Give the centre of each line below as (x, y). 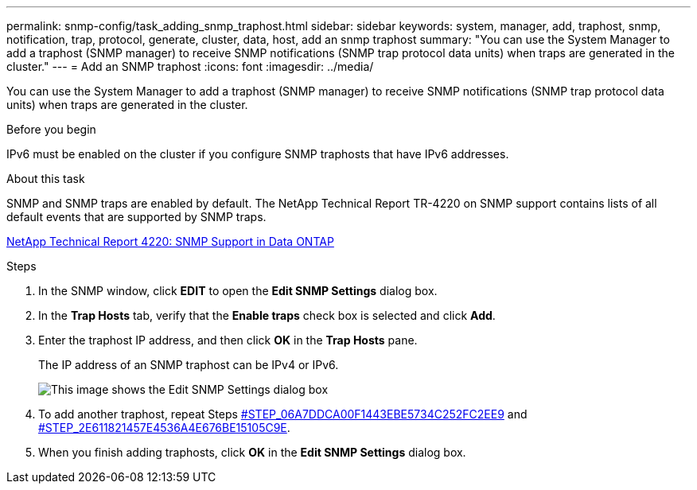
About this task (46, 179)
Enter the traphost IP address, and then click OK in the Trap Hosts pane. (228, 340)
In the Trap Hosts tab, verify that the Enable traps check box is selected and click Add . (267, 315)
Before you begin (51, 129)
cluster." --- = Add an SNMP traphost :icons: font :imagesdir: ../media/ (190, 66)
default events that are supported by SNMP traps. (136, 217)
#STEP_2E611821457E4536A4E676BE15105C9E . (164, 428)
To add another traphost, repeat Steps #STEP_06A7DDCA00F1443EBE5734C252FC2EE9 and (283, 414)
